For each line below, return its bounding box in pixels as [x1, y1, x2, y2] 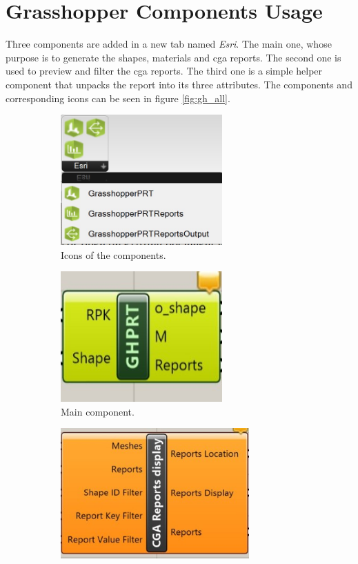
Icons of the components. [61, 247, 166, 262]
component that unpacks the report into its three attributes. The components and [6, 77, 352, 91]
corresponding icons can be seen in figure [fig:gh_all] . [6, 90, 230, 105]
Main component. [61, 404, 135, 418]
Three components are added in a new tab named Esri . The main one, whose [6, 37, 332, 51]
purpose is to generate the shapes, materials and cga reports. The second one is [6, 50, 341, 64]
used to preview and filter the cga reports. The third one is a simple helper [6, 64, 323, 78]
